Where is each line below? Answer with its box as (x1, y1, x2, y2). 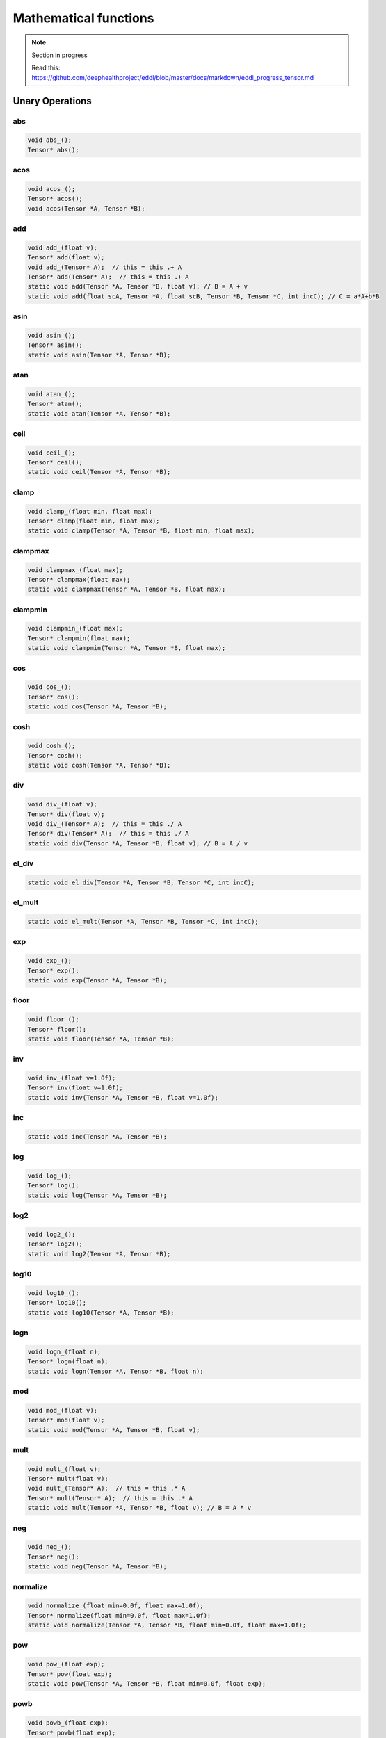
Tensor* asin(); (27, 341, 83, 349)
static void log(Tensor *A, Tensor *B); (27, 1191, 167, 1199)
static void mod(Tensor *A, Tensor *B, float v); (27, 1426, 200, 1434)
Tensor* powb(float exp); (27, 1728, 116, 1737)
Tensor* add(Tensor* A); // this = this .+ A (27, 273, 189, 281)
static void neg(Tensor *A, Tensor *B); (27, 1563, 167, 1570)
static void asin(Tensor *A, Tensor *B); (27, 351, 171, 359)
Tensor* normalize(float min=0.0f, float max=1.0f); (27, 1611, 211, 1619)
